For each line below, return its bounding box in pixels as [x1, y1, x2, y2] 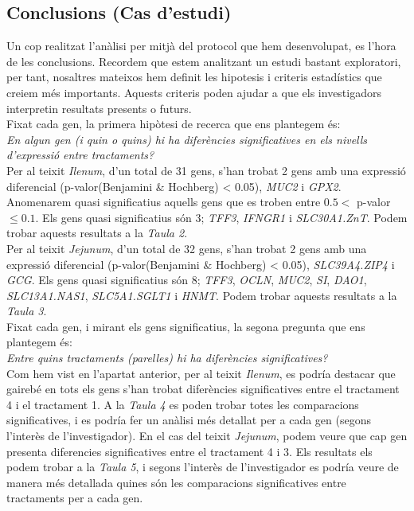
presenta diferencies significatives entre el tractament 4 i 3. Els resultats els [6, 443, 373, 459]
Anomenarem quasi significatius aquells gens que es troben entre [6, 193, 321, 210]
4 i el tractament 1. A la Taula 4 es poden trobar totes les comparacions [6, 396, 359, 412]
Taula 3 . [6, 302, 47, 319]
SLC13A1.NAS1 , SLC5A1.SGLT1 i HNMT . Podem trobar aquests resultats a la [6, 287, 397, 303]
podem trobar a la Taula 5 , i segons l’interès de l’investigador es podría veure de [6, 458, 399, 475]
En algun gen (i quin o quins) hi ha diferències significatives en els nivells [6, 131, 368, 147]
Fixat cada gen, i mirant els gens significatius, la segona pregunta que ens [6, 318, 365, 334]
